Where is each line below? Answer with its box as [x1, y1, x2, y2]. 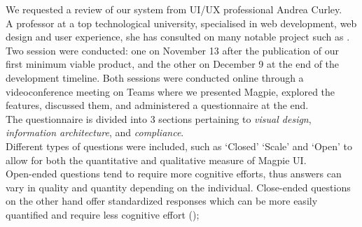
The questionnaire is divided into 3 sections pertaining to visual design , [6, 111, 312, 126]
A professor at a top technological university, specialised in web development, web [6, 15, 357, 30]
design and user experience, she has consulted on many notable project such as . [6, 29, 350, 44]
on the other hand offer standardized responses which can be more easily [6, 193, 318, 208]
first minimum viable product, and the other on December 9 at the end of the [6, 57, 340, 71]
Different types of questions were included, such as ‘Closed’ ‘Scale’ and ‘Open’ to [6, 138, 352, 153]
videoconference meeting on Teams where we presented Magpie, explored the [6, 84, 335, 98]
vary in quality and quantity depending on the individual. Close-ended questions [6, 180, 351, 194]
